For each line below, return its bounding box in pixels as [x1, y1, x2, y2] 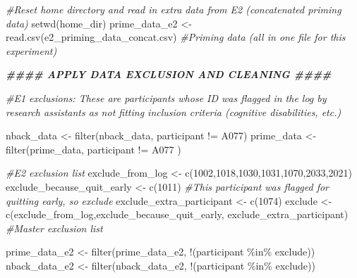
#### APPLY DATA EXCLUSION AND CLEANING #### [6, 67, 332, 82]
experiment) [6, 43, 57, 58]
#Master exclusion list [6, 220, 103, 235]
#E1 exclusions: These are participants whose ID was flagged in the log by [6, 90, 327, 105]
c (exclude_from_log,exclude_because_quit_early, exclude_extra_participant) [6, 207, 349, 222]
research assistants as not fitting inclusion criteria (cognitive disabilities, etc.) [6, 104, 341, 119]
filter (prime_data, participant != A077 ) [6, 141, 181, 156]
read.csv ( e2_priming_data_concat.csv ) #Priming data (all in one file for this [6, 30, 346, 44]
